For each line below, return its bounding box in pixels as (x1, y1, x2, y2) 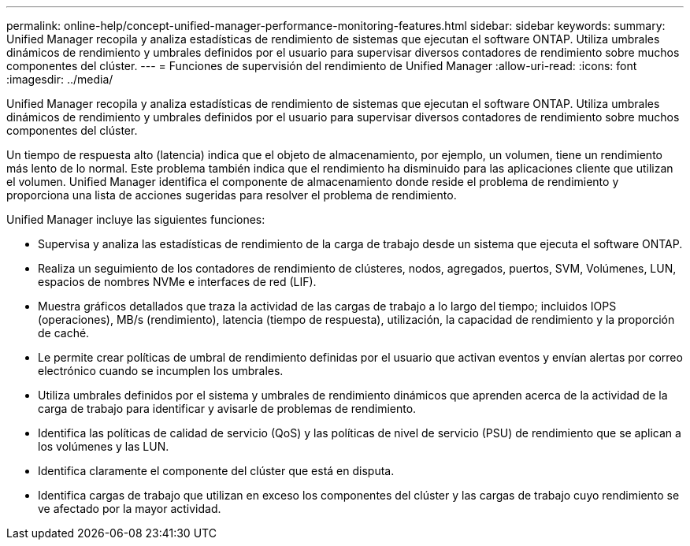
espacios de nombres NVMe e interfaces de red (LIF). (38, 275, 317, 288)
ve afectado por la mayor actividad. (38, 502, 221, 515)
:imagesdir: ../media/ (6, 72, 113, 86)
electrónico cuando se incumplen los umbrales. (38, 364, 284, 377)
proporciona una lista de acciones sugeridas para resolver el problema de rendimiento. (6, 188, 457, 202)
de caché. (38, 326, 90, 340)
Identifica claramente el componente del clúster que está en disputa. (38, 464, 395, 477)
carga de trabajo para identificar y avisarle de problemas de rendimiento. (38, 402, 417, 415)
